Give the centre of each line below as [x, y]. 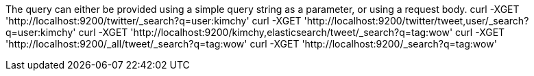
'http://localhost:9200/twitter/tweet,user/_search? [416, 21]
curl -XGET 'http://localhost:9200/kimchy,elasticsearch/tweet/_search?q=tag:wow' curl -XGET [292, 32]
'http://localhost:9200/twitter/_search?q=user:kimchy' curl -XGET [154, 21]
